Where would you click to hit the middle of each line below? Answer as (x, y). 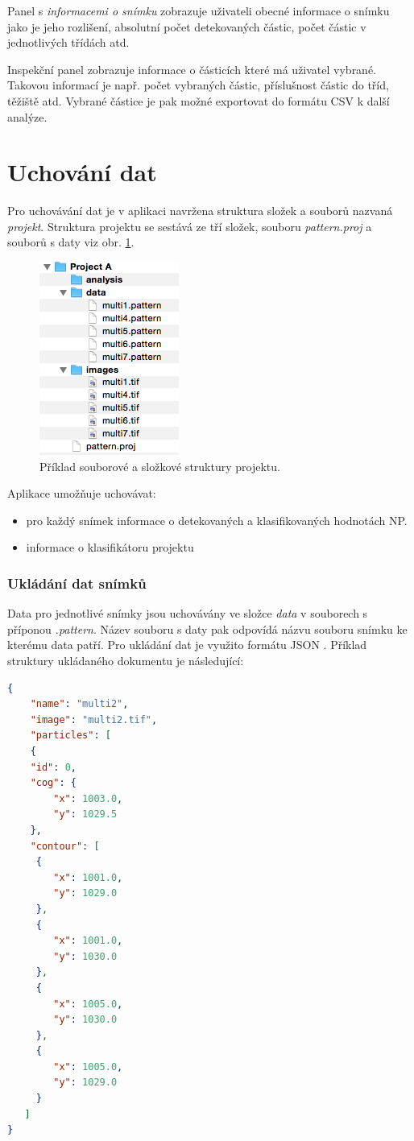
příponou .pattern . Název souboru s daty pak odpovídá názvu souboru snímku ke (207, 628)
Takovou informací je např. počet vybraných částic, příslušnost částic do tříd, (198, 85)
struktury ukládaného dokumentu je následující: (126, 661)
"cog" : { (53, 783)
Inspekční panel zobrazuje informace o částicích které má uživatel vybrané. (192, 69)
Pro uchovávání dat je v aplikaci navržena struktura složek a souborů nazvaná (200, 211)
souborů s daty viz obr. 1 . (71, 242)
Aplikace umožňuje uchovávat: (82, 493)
